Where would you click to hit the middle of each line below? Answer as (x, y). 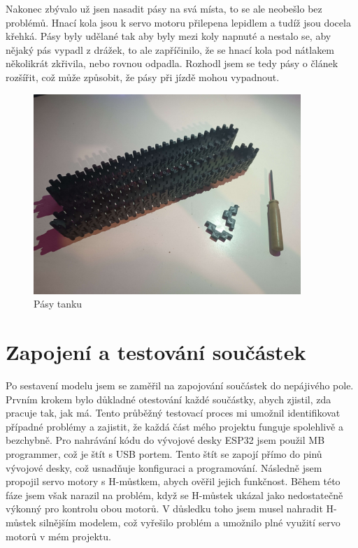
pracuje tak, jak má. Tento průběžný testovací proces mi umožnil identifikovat (173, 413)
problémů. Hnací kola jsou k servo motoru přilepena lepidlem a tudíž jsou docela (178, 22)
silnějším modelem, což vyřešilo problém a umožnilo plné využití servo (190, 522)
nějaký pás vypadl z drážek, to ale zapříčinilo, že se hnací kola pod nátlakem (170, 49)
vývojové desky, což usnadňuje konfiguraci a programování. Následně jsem (164, 467)
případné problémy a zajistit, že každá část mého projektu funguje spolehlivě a (174, 426)
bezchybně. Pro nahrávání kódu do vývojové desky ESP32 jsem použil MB (165, 440)
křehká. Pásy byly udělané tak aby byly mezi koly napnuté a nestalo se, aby (169, 36)
